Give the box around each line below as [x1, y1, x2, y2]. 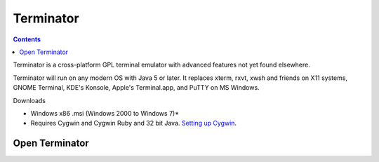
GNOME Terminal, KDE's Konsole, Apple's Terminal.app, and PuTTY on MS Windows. [13, 83, 260, 92]
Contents [13, 35, 41, 43]
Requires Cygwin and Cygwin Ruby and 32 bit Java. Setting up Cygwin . [30, 119, 237, 128]
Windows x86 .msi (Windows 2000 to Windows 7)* [30, 109, 179, 117]
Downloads [13, 96, 46, 104]
